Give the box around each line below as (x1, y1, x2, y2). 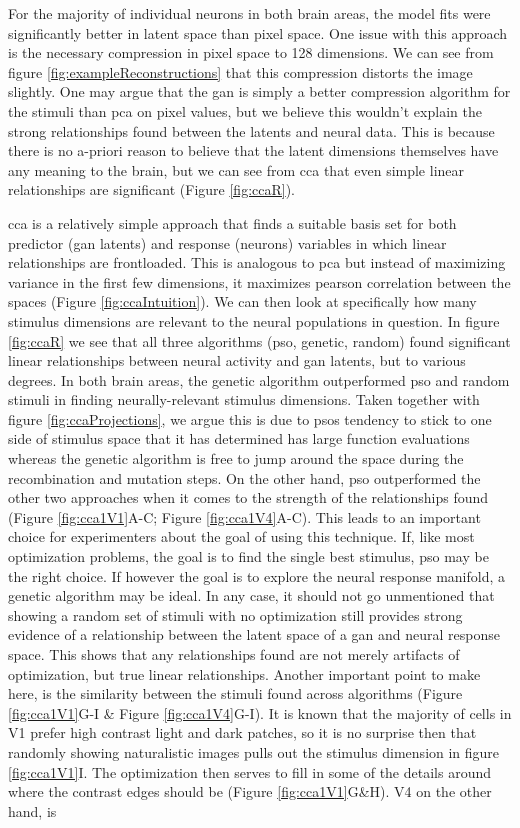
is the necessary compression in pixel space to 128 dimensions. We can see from (8, 42, 494, 63)
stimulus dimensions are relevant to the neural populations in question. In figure (8, 310, 500, 331)
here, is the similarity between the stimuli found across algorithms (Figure (8, 683, 463, 704)
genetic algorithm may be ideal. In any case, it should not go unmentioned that (8, 585, 495, 606)
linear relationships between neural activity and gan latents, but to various (8, 350, 466, 371)
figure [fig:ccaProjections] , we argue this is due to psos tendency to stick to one (8, 408, 492, 429)
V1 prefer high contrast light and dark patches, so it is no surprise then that (8, 722, 477, 743)
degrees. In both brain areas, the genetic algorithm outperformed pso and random (8, 369, 510, 390)
